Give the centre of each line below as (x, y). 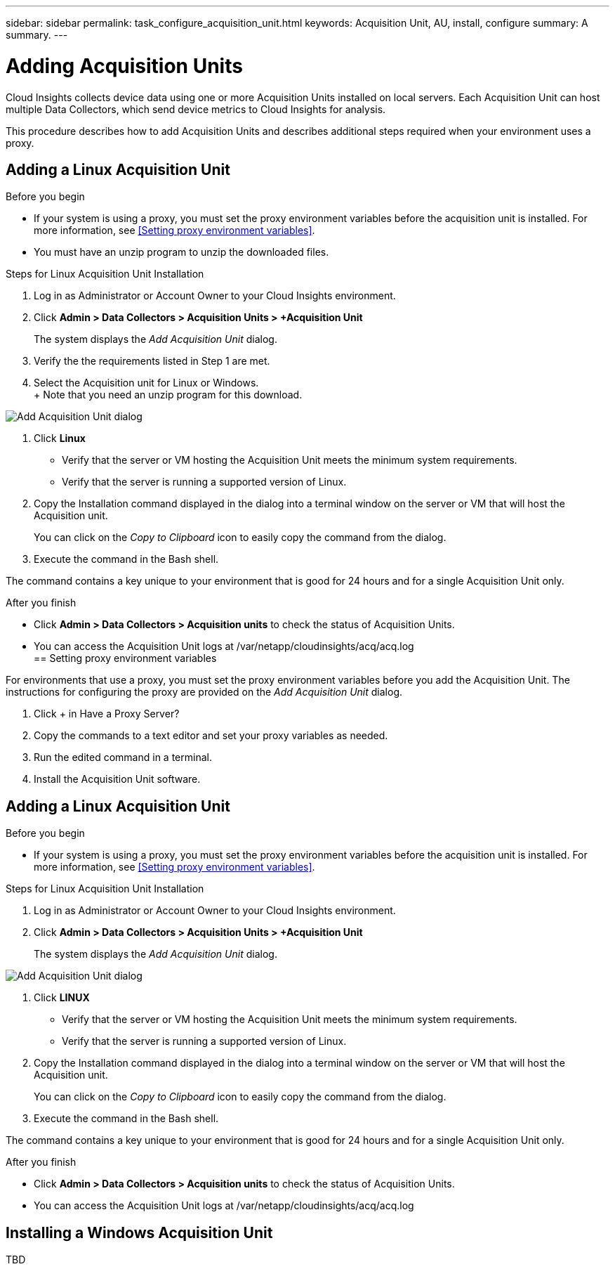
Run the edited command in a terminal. (123, 757)
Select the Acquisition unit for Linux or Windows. (146, 383)
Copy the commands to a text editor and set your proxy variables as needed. (211, 736)
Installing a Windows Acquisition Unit (139, 1232)
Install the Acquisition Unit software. (117, 779)
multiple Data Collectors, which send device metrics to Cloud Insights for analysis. (196, 109)
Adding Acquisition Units (124, 66)
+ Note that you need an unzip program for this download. (168, 395)
